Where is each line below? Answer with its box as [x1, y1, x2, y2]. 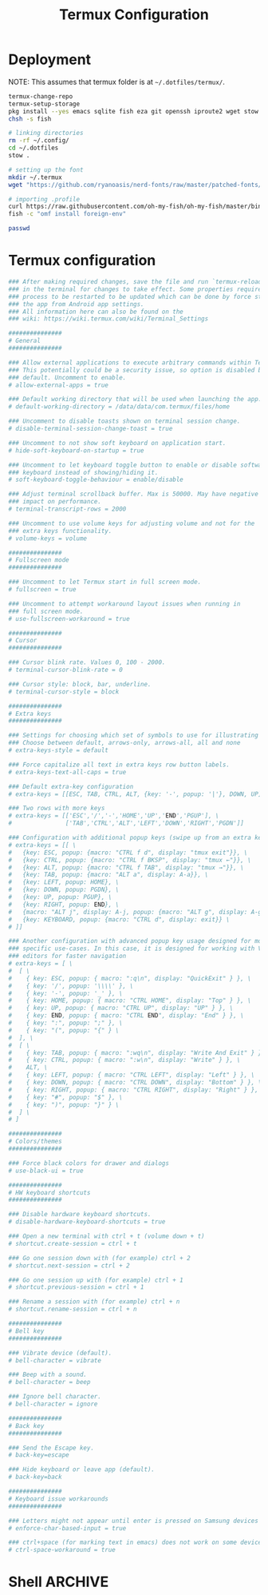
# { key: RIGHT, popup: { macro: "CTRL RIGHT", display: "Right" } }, [8, 1085, 259, 1094]
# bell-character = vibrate [8, 1356, 102, 1364]
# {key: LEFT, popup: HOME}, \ [8, 878, 120, 886]
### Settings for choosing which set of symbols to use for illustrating [8, 731, 259, 740]
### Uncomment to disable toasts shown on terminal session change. [8, 417, 241, 425]
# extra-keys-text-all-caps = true [8, 768, 127, 776]
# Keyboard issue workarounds [8, 1494, 109, 1503]
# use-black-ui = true [8, 1167, 84, 1175]
